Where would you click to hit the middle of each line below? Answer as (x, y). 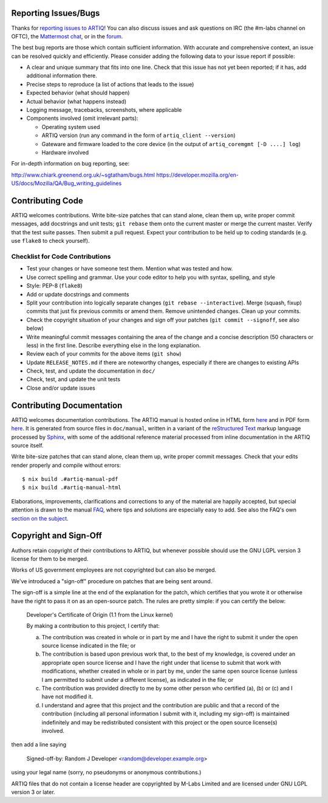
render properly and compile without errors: (66, 465)
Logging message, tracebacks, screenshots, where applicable (104, 110)
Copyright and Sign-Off (57, 536)
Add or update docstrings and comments (78, 294)
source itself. (27, 445)
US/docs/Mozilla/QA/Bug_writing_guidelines (67, 183)
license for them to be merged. (50, 559)
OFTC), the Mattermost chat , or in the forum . (67, 36)
